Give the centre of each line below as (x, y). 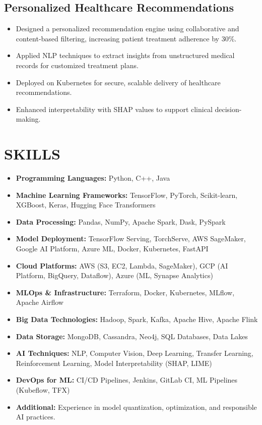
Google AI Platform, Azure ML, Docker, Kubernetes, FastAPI (112, 249)
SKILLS (32, 154)
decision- (228, 109)
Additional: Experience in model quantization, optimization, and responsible (136, 407)
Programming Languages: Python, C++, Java (93, 178)
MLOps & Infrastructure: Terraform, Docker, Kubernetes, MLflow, (125, 292)
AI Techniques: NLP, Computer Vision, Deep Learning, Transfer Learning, (135, 353)
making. (28, 119)
